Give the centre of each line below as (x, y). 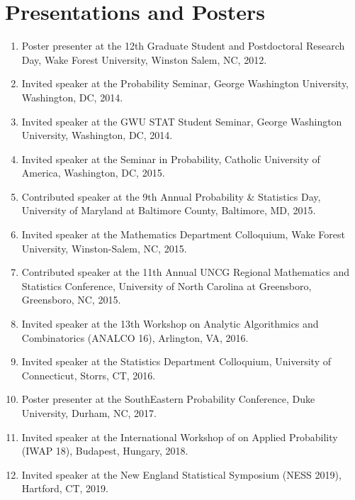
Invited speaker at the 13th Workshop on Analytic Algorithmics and (170, 324)
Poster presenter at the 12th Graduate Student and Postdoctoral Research (183, 46)
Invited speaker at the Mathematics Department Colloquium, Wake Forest (183, 234)
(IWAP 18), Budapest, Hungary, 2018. (105, 451)
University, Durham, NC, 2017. (89, 413)
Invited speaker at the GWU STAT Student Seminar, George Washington (182, 121)
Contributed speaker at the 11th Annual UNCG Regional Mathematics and (185, 272)
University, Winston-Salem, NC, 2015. (104, 248)
